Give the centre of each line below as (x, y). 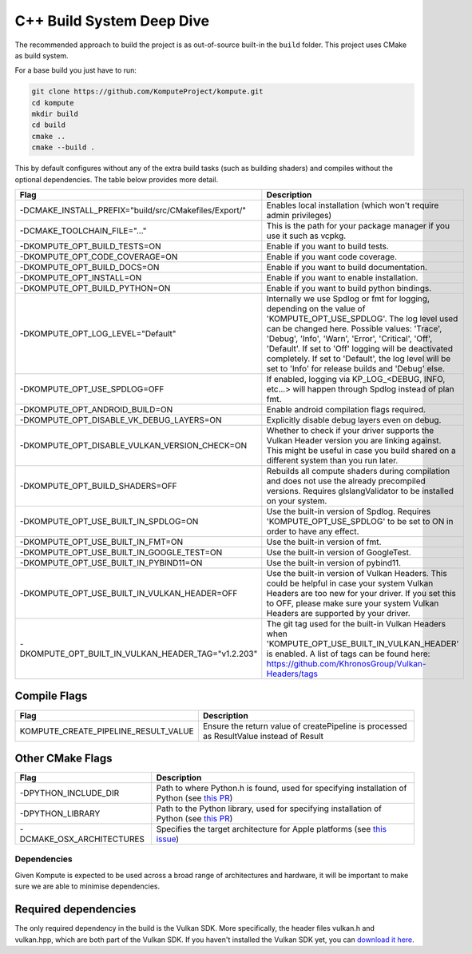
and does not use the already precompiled (346, 481)
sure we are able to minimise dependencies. (87, 886)
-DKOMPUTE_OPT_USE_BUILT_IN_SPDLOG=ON (109, 522)
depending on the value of (316, 309)
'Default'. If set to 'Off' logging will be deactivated (359, 349)
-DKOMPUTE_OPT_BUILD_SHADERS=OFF (98, 486)
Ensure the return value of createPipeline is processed (305, 725)
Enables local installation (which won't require (353, 205)
